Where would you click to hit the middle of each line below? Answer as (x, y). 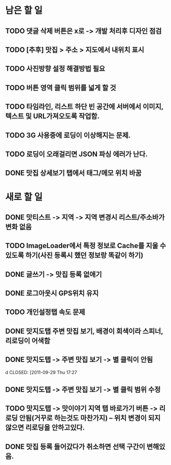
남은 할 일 (24, 10)
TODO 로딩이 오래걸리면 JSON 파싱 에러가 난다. (77, 154)
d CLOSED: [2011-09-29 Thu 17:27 (41, 372)
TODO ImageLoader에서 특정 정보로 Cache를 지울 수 (86, 246)
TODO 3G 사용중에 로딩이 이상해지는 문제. (68, 135)
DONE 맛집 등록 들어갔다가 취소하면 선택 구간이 (75, 446)
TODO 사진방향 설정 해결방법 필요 (55, 69)
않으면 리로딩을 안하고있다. (45, 427)
